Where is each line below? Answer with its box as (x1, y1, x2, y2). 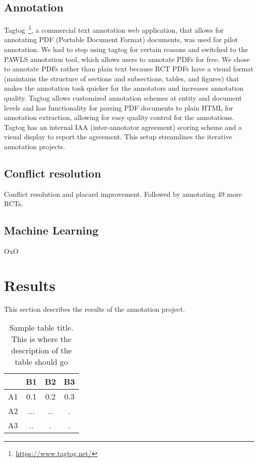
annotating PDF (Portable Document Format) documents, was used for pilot (4, 34, 238, 45)
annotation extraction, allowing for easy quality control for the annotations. (4, 112, 234, 122)
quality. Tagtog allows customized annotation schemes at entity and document (4, 93, 242, 103)
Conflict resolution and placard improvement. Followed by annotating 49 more (4, 188, 242, 199)
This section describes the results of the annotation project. (4, 303, 185, 314)
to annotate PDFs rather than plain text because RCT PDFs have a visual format (4, 63, 254, 74)
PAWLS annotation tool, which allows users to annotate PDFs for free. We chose (4, 54, 250, 64)
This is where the (11, 333, 71, 345)
